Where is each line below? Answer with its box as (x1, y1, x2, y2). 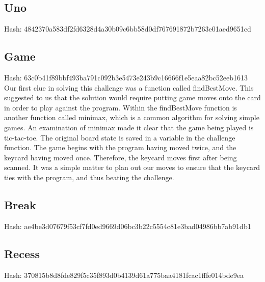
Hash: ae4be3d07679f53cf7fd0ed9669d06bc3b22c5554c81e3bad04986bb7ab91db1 (4, 220, 251, 231)
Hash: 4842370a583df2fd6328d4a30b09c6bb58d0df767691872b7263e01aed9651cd (4, 23, 251, 34)
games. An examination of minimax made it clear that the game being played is (4, 122, 254, 132)
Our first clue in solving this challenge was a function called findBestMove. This (4, 82, 254, 93)
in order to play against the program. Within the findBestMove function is (4, 102, 237, 112)
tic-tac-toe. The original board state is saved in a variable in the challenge (4, 132, 235, 143)
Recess (4, 245, 40, 261)
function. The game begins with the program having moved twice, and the (4, 142, 236, 153)
